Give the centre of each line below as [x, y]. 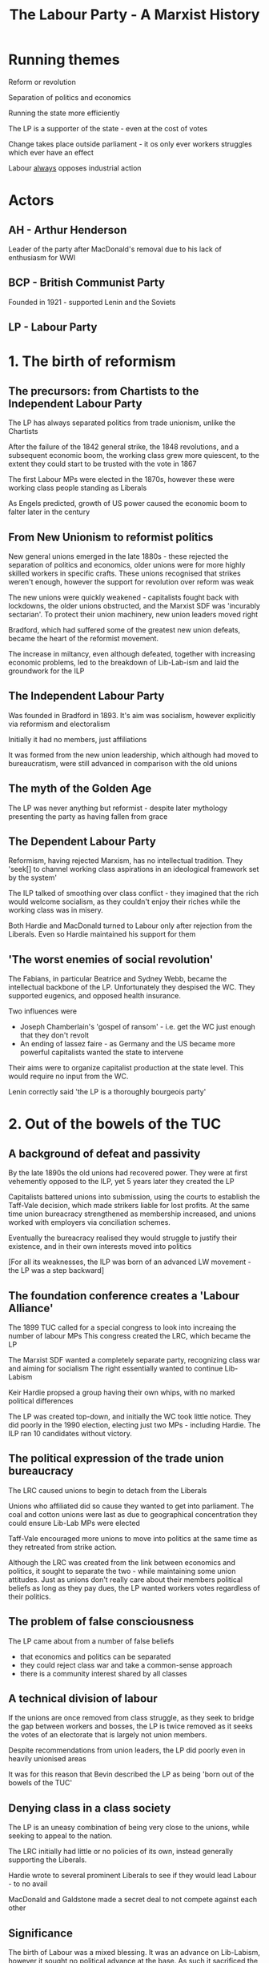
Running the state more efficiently [64, 113]
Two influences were [43, 1011]
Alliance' [31, 1308]
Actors [31, 201]
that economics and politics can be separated [95, 1656]
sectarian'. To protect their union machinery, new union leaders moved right [133, 614]
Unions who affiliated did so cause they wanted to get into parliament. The [131, 1506]
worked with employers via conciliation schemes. [89, 1222]
